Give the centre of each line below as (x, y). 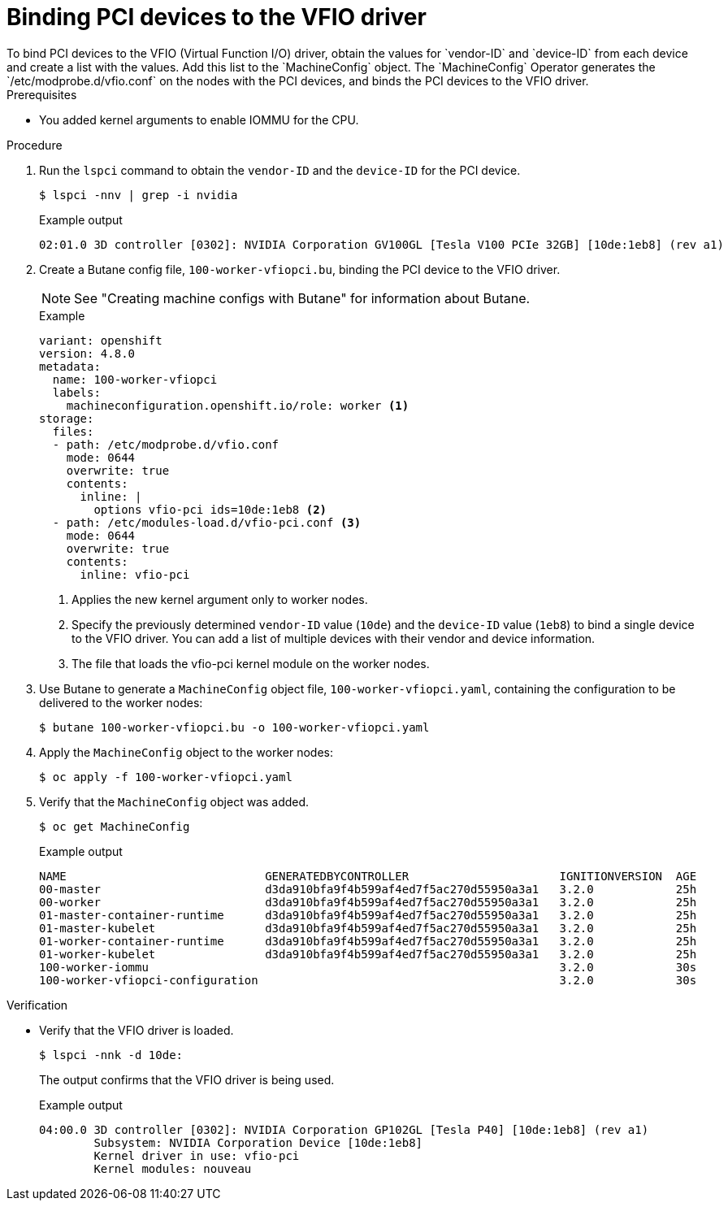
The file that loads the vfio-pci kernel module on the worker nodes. (251, 663)
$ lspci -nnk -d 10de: (111, 1055)
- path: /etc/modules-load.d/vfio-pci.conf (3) (207, 522)
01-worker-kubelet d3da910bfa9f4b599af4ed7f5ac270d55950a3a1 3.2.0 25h (368, 954)
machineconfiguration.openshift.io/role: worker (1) (238, 405)
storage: (67, 418)
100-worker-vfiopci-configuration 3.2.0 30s (368, 980)
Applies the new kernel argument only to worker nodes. (220, 599)
